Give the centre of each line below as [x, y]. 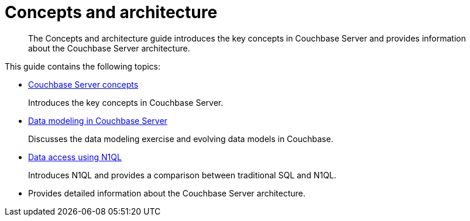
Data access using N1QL [75, 157]
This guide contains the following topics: [83, 66]
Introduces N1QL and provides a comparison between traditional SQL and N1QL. [182, 175]
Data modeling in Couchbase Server [98, 120]
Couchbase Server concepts [83, 84]
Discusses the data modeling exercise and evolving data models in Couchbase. [181, 139]
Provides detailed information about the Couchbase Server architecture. [167, 193]
